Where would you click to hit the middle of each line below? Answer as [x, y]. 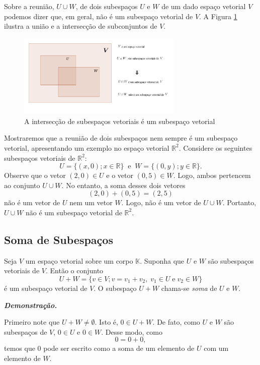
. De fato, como [176, 322]
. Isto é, [106, 322]
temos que [20, 348]
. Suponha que [162, 260]
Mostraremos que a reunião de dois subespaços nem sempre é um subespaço [121, 138]
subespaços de [26, 331]
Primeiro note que [32, 322]
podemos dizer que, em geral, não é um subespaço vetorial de [99, 16]
